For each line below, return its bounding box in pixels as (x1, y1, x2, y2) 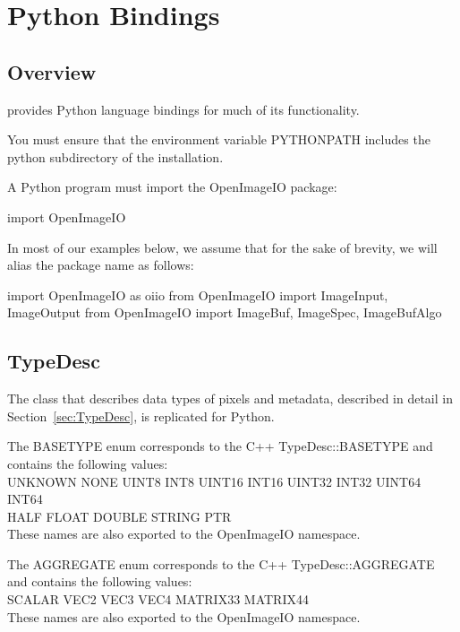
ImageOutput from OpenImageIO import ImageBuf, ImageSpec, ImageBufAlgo (7, 303, 442, 322)
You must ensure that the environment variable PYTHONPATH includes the (7, 130, 430, 149)
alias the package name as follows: (7, 255, 194, 274)
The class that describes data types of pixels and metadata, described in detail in (7, 389, 453, 408)
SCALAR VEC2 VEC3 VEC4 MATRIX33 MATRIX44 (7, 590, 309, 609)
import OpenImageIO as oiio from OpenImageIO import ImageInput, (7, 285, 388, 304)
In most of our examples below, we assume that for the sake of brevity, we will (7, 238, 438, 256)
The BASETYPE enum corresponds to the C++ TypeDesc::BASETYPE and (7, 437, 433, 455)
